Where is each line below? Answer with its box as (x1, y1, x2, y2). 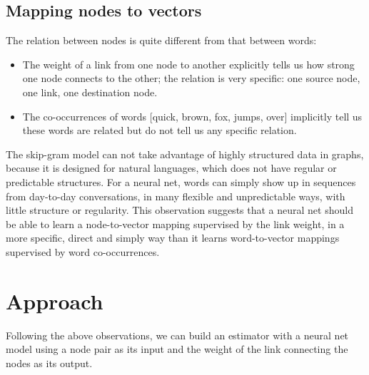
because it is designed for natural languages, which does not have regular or (6, 160, 337, 175)
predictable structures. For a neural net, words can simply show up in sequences (6, 174, 356, 189)
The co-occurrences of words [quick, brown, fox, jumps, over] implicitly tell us (22, 108, 363, 123)
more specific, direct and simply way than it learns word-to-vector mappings (6, 230, 340, 245)
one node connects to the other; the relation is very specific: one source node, (22, 71, 360, 86)
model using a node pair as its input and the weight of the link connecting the (6, 341, 348, 356)
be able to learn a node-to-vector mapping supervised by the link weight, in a (6, 216, 345, 231)
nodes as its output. (6, 355, 93, 370)
